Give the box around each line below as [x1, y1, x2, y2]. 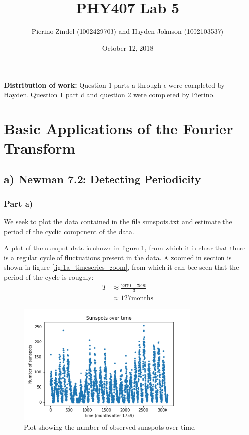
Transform [4, 137, 76, 157]
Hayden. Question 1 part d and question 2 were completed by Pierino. [4, 89, 215, 99]
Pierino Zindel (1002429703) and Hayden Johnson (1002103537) [31, 26, 224, 36]
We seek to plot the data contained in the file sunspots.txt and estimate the [4, 217, 232, 227]
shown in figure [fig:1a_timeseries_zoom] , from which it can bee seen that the [4, 262, 239, 272]
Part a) [4, 197, 33, 209]
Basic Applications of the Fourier [4, 118, 233, 138]
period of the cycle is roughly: [4, 272, 94, 282]
